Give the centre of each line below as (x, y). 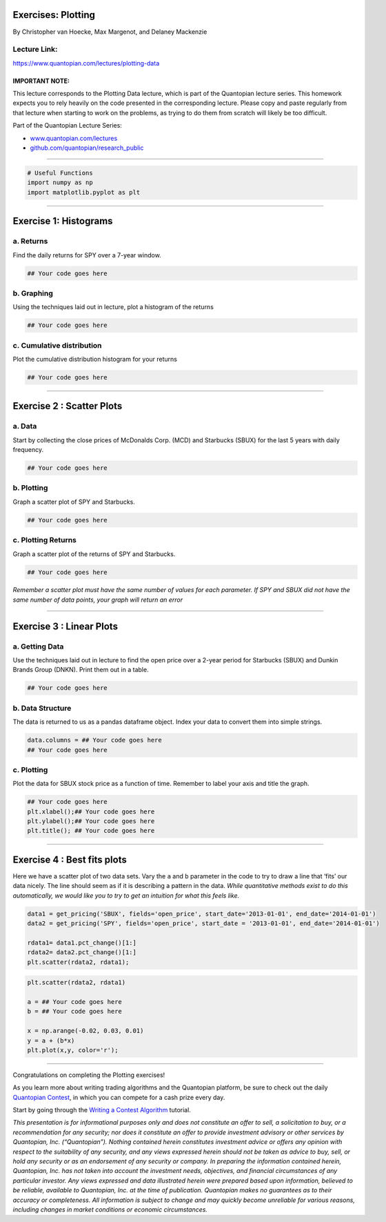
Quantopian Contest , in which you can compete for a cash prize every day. (119, 1097)
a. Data (25, 426)
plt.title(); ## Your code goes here (91, 831)
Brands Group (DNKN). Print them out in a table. (81, 670)
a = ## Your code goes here (74, 1002)
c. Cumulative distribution (58, 345)
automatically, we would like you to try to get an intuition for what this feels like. (126, 895)
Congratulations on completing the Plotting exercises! (89, 1075)
